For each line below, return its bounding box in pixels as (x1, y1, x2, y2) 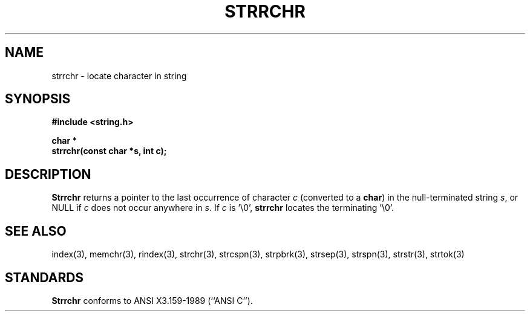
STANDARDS (5, 269, 84, 285)
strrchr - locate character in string (51, 70, 187, 81)
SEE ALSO (5, 223, 67, 239)
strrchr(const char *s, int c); (51, 146, 167, 156)
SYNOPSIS (5, 91, 71, 107)
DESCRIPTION (5, 166, 91, 182)
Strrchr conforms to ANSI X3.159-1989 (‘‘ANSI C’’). (51, 295, 253, 306)
